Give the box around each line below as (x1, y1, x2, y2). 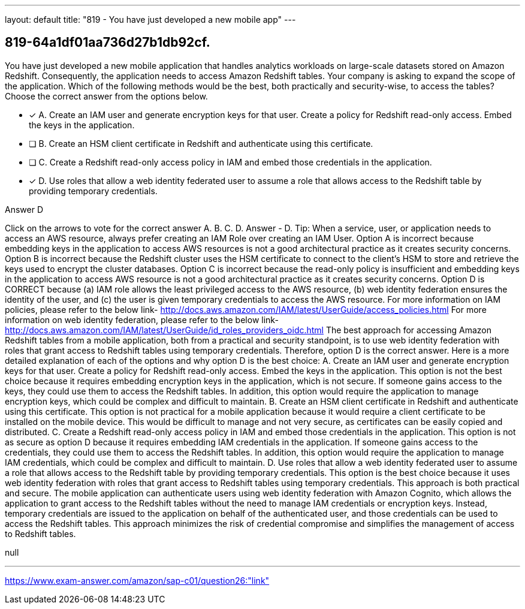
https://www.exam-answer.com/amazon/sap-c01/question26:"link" (5, 575, 270, 586)
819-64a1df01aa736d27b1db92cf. (5, 35, 210, 50)
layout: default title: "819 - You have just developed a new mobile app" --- (5, 14, 296, 25)
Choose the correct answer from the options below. (5, 91, 208, 101)
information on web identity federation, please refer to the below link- (5, 314, 279, 325)
